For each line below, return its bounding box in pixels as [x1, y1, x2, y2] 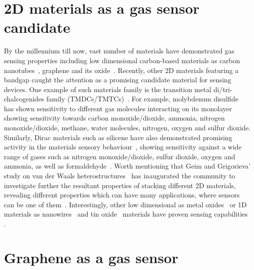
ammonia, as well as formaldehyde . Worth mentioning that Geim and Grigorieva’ [4, 161, 251, 171]
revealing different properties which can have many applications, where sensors [4, 190, 240, 200]
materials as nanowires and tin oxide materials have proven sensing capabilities [4, 209, 248, 219]
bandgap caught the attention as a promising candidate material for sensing [4, 74, 231, 85]
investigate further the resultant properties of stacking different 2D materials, [4, 180, 236, 190]
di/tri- [213, 84, 232, 94]
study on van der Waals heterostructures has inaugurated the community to [4, 171, 235, 181]
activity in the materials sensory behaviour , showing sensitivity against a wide [4, 142, 242, 152]
